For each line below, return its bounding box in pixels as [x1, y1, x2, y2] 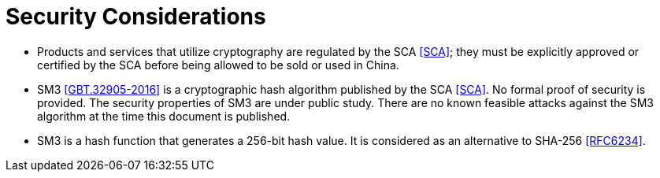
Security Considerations [6, 3, 266, 30]
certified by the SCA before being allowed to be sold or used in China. [37, 57, 399, 72]
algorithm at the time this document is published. [37, 109, 291, 123]
